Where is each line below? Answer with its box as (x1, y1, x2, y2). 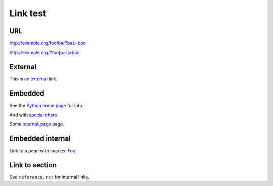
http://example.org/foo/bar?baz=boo (9, 40, 86, 46)
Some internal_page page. (9, 121, 64, 127)
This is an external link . (9, 76, 58, 82)
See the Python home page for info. (9, 103, 84, 109)
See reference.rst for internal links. (9, 174, 89, 180)
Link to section (9, 161, 57, 169)
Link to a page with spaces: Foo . (9, 147, 77, 154)
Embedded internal (9, 134, 71, 143)
